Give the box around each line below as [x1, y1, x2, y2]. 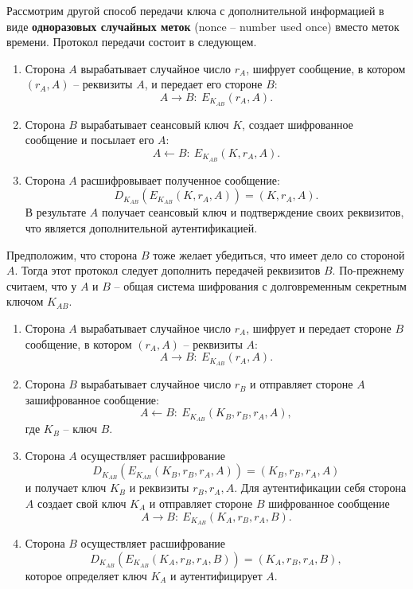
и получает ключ [25, 479, 107, 496]
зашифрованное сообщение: [25, 391, 159, 408]
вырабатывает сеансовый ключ [80, 115, 229, 132]
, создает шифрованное [242, 115, 353, 132]
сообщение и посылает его [25, 131, 154, 148]
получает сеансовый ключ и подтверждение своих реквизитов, [101, 204, 404, 220]
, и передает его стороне [144, 76, 263, 92]
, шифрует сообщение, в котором [246, 60, 406, 76]
